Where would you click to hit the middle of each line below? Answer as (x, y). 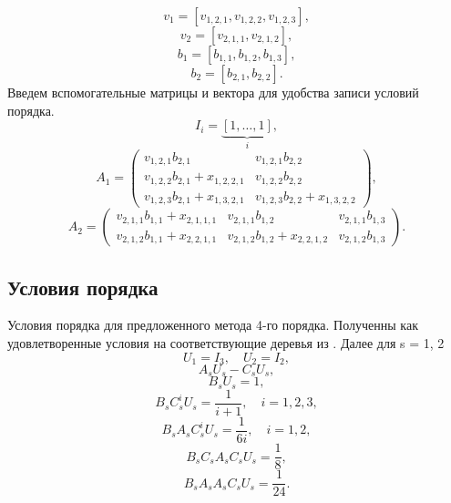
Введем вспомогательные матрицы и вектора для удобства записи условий (213, 92)
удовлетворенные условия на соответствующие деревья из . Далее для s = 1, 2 (226, 342)
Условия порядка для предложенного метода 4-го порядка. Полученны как (213, 325)
